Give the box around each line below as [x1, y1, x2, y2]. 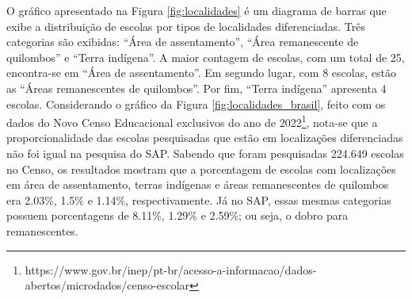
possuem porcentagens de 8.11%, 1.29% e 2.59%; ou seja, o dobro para [6, 207, 349, 224]
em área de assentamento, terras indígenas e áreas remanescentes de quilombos [6, 176, 389, 193]
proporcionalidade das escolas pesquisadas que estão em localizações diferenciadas [6, 129, 403, 146]
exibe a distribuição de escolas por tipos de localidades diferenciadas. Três [6, 17, 365, 34]
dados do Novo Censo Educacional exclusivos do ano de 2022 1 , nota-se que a [6, 112, 378, 130]
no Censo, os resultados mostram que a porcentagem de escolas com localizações [6, 160, 396, 177]
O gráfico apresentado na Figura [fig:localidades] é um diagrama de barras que [6, 2, 387, 18]
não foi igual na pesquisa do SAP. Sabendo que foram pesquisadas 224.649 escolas [6, 145, 404, 161]
